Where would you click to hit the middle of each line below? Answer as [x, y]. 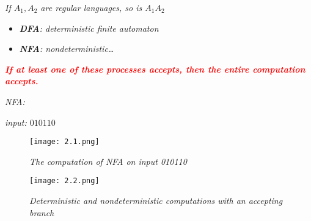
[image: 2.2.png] [64, 181]
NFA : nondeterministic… [67, 49]
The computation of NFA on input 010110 [108, 161]
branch [42, 212]
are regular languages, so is [91, 7]
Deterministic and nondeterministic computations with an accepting [156, 201]
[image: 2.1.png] [64, 142]
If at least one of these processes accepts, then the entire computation [155, 69]
